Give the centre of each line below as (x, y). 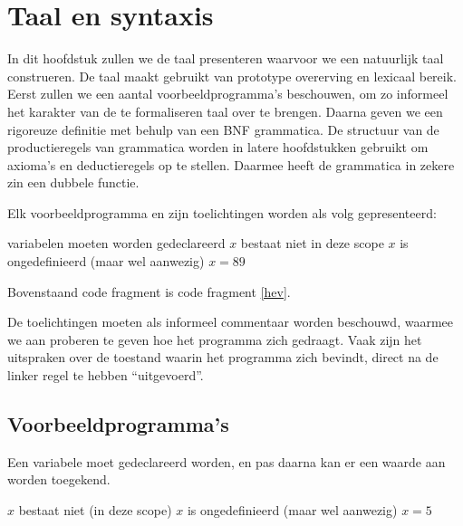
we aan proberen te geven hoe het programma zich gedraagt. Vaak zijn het (215, 339)
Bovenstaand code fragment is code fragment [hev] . (149, 291)
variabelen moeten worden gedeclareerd (116, 243)
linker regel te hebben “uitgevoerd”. (106, 375)
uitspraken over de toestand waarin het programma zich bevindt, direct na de (223, 357)
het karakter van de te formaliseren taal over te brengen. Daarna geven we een (225, 111)
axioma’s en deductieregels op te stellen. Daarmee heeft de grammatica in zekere (231, 164)
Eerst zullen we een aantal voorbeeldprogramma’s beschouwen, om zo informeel (228, 94)
